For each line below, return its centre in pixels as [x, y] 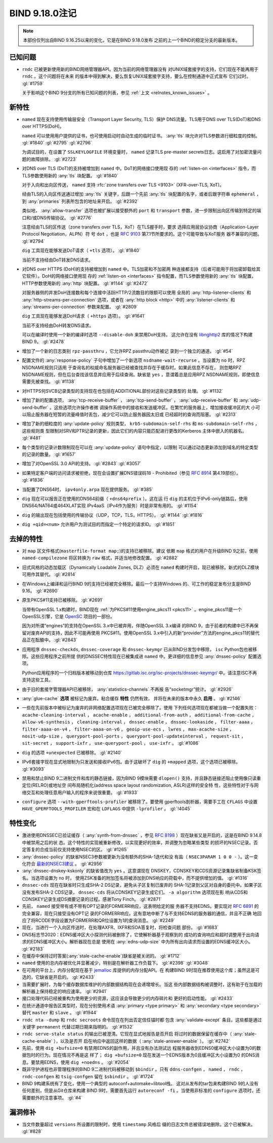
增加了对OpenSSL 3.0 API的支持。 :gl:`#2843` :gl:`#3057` [82, 464]
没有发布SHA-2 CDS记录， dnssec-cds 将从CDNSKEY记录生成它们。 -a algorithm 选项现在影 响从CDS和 [135, 892]
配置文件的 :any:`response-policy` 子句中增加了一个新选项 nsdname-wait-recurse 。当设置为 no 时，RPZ [133, 360]
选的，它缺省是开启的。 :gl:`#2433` [59, 977]
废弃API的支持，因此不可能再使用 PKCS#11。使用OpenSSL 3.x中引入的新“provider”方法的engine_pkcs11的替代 [145, 633]
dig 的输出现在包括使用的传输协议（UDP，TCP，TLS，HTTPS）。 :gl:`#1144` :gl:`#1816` [113, 515]
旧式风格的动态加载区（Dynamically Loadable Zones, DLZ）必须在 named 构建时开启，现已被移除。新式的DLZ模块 [141, 567]
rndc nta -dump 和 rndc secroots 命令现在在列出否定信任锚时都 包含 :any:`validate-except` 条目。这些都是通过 [142, 1020]
